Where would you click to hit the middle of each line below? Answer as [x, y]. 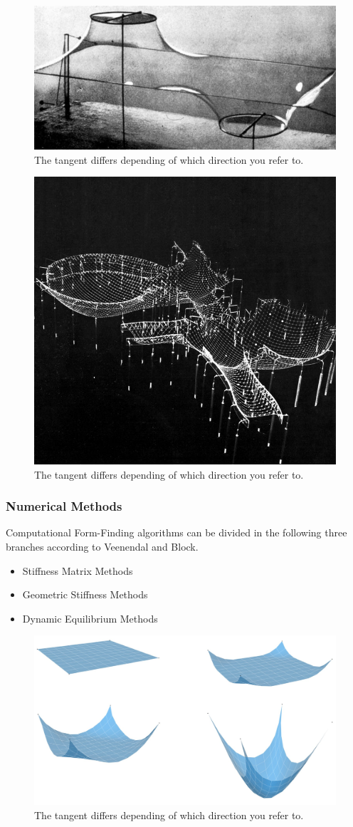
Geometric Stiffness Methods [85, 594]
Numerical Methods [64, 506]
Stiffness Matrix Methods [78, 570]
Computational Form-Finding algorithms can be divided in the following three [176, 532]
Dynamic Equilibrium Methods [90, 618]
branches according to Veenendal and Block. [102, 546]
